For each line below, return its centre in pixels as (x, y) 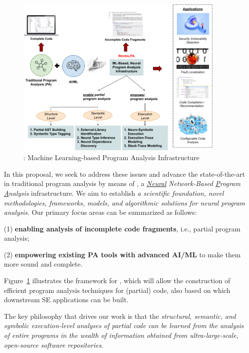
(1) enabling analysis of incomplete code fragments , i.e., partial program (122, 228)
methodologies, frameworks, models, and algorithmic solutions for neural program (124, 202)
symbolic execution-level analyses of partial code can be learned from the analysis (124, 325)
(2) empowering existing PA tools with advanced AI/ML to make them (122, 254)
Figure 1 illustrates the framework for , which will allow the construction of (117, 280)
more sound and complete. (43, 264)
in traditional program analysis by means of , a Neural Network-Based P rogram (122, 183)
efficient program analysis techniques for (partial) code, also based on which (117, 290)
